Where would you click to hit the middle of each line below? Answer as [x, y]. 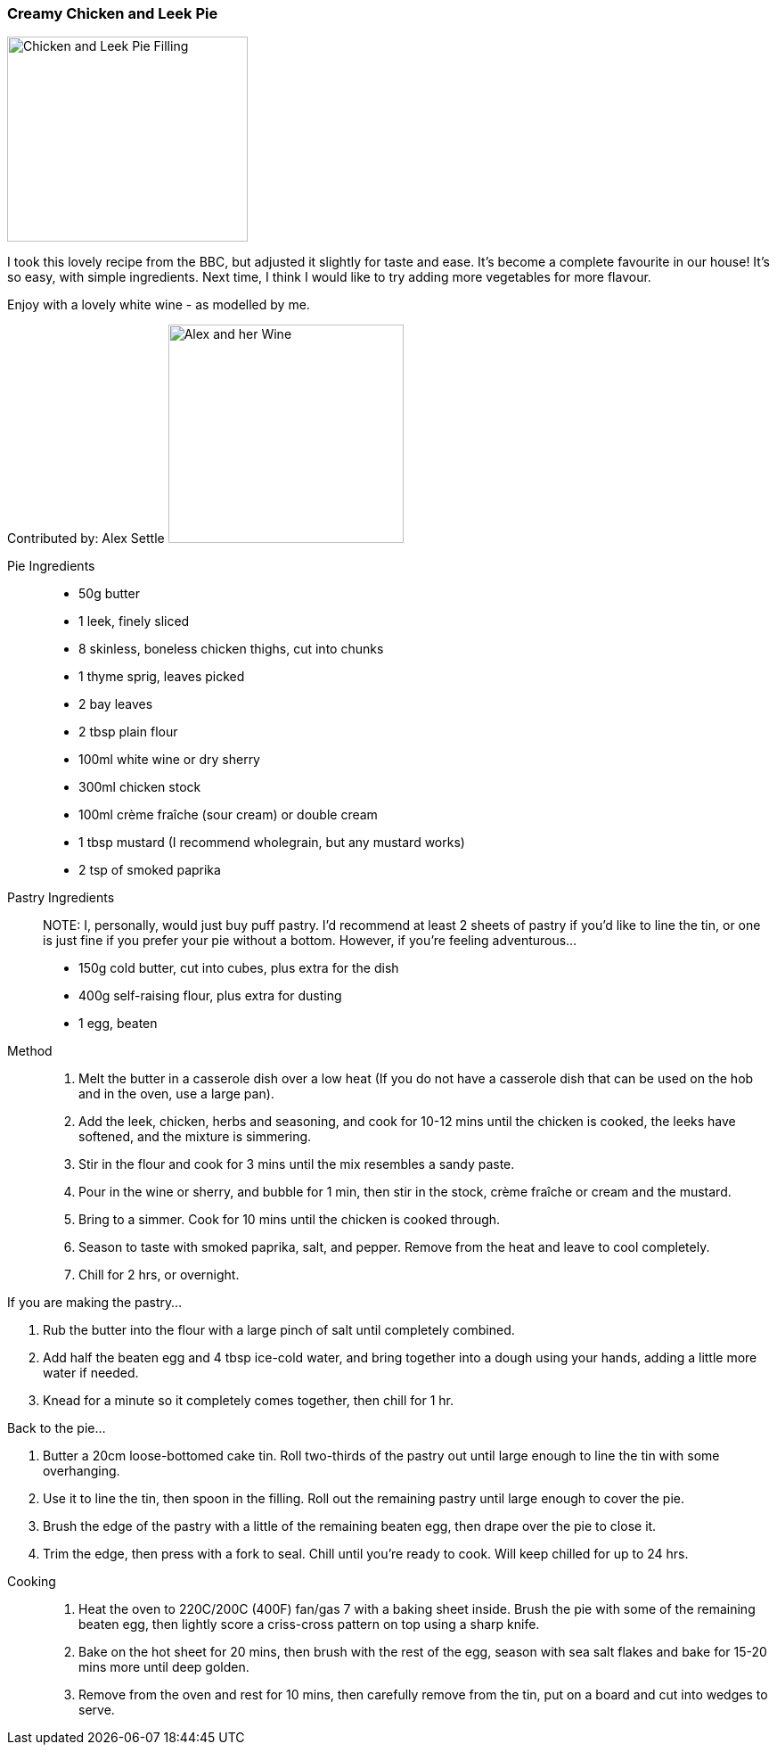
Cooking [32, 1582]
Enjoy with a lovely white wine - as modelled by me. [159, 305]
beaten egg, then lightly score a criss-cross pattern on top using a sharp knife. [309, 1625]
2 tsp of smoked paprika [150, 870]
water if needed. [91, 1373]
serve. [97, 1710]
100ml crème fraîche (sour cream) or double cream [228, 815]
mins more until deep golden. [164, 1667]
